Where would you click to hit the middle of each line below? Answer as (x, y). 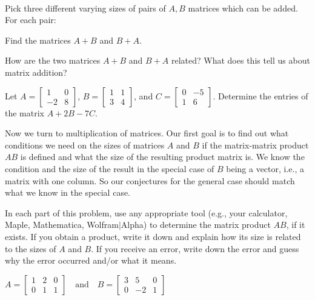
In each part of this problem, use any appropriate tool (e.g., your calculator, (146, 212)
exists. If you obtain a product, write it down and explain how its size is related (153, 236)
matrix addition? (36, 72)
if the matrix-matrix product (255, 145)
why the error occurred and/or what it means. (91, 260)
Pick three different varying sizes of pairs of (85, 8)
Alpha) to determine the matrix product (196, 225)
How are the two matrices (53, 60)
